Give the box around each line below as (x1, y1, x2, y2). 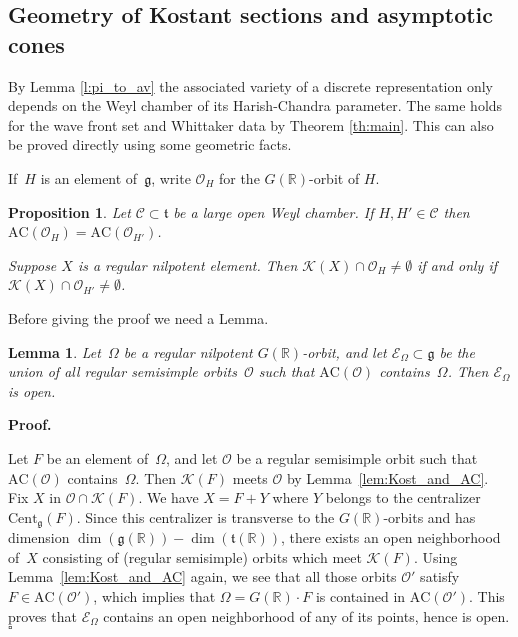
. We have (138, 487, 199, 508)
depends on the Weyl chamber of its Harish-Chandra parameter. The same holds (8, 95, 503, 116)
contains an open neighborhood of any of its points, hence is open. (103, 605, 510, 626)
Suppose (8, 254, 57, 275)
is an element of (40, 167, 138, 188)
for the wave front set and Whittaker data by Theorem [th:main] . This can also (8, 114, 494, 135)
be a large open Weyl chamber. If (173, 201, 374, 222)
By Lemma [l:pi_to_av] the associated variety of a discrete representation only (8, 75, 494, 96)
